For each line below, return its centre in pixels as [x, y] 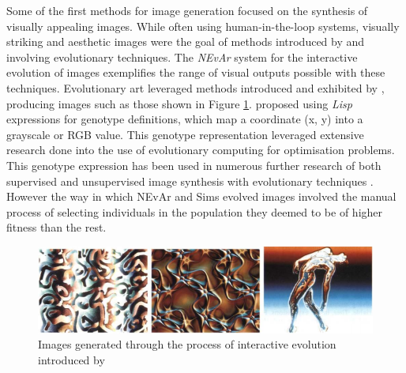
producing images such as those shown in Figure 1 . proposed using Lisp [179, 103]
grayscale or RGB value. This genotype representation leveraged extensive [185, 134]
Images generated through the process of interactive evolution [187, 344]
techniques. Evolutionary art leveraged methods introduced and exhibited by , [195, 87]
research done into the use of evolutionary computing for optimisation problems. [201, 150]
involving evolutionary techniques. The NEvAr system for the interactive [182, 57]
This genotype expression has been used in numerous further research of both [194, 165]
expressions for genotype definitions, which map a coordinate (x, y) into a [185, 119]
